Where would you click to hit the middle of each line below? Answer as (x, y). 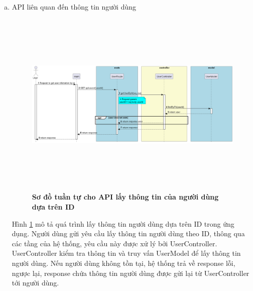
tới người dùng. (35, 283)
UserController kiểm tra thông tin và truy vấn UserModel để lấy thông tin (126, 253)
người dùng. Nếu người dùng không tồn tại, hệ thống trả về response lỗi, (123, 263)
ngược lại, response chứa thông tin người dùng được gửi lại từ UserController (131, 273)
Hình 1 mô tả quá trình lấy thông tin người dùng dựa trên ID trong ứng (123, 223)
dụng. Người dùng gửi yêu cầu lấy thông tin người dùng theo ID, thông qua (128, 233)
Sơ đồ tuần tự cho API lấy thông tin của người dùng (125, 197)
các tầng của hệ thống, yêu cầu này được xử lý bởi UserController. (114, 243)
